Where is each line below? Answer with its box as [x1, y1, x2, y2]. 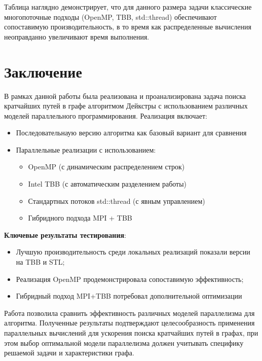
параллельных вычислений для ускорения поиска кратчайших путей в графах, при [4, 328, 258, 338]
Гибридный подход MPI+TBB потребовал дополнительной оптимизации [16, 291, 242, 301]
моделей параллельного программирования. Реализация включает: [4, 110, 208, 121]
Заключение [4, 61, 82, 82]
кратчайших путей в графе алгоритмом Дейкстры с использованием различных [4, 100, 248, 111]
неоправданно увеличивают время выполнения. [4, 31, 149, 42]
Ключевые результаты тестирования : [4, 229, 126, 240]
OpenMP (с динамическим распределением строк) [28, 161, 185, 172]
